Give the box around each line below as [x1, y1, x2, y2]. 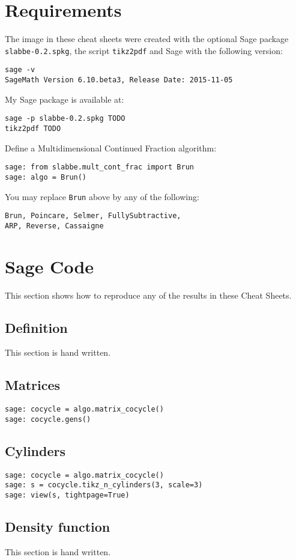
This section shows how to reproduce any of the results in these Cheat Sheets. [5, 288, 292, 301]
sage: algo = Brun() [5, 172, 87, 181]
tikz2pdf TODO [5, 124, 61, 133]
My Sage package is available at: [5, 93, 124, 105]
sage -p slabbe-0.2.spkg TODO [5, 114, 125, 123]
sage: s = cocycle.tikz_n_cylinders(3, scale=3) [5, 481, 203, 490]
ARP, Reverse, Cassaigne [5, 221, 104, 230]
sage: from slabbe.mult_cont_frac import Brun [5, 163, 194, 172]
